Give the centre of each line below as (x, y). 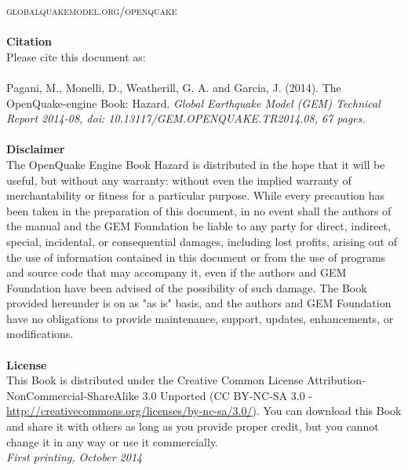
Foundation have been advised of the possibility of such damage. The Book (187, 287)
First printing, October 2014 (75, 457)
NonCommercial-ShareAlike (73, 395)
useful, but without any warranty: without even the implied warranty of (179, 180)
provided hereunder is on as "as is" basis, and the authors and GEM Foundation (199, 303)
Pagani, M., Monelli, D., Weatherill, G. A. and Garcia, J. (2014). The (174, 87)
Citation (29, 41)
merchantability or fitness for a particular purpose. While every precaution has (196, 195)
